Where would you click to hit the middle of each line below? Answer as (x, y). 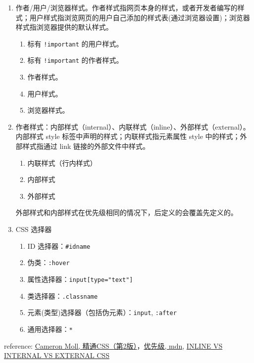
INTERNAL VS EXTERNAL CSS (57, 355)
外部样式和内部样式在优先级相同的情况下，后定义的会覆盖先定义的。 (127, 212)
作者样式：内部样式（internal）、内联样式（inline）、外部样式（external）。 (133, 126)
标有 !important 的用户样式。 (75, 43)
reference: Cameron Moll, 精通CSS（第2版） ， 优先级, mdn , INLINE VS (113, 345)
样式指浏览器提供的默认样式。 (64, 27)
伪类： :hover (49, 262)
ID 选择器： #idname (59, 246)
